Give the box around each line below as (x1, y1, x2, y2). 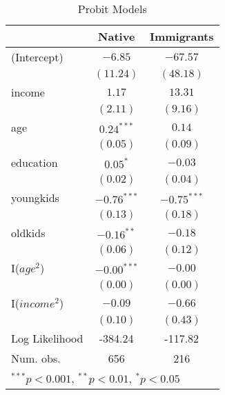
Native (98, 28, 135, 44)
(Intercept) (11, 49, 63, 65)
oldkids (11, 225, 46, 241)
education (11, 154, 58, 170)
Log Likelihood (11, 330, 84, 346)
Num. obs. (11, 350, 61, 366)
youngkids (11, 190, 59, 205)
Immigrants (149, 28, 214, 44)
